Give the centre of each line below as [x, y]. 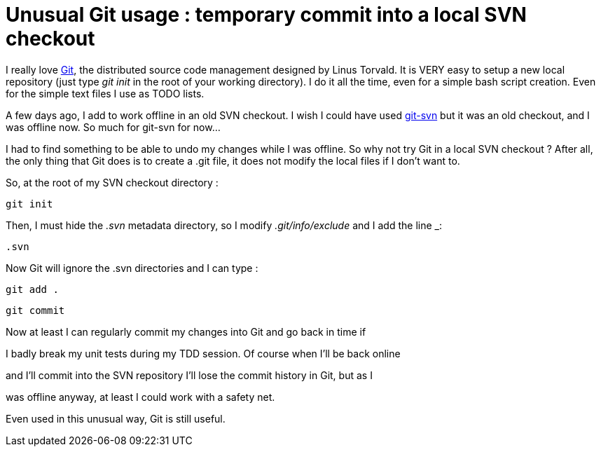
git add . [32, 289]
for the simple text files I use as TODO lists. [105, 93]
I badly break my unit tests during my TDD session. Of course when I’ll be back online [203, 353]
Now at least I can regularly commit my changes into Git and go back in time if [186, 331]
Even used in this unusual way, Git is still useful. [116, 418]
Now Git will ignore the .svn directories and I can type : [132, 268]
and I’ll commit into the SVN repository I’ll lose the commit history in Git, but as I [189, 375]
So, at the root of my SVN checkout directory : [112, 182]
